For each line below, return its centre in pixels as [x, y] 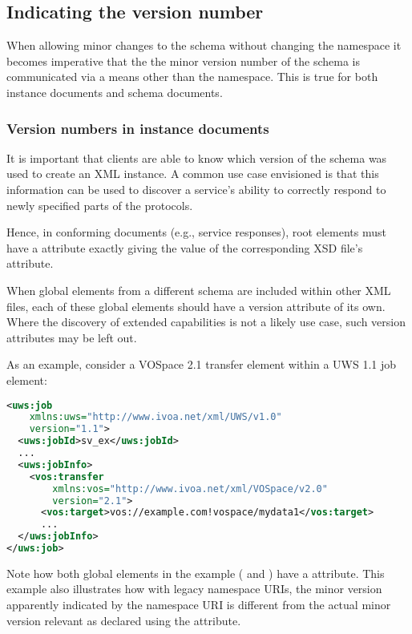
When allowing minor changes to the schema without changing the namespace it [204, 45]
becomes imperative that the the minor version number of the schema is [184, 61]
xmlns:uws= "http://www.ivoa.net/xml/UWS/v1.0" [156, 417]
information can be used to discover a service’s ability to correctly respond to [196, 189]
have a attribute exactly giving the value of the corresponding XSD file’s [185, 247]
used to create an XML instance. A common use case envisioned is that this [193, 174]
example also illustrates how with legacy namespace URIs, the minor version [194, 589]
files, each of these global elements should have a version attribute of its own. [196, 306]
